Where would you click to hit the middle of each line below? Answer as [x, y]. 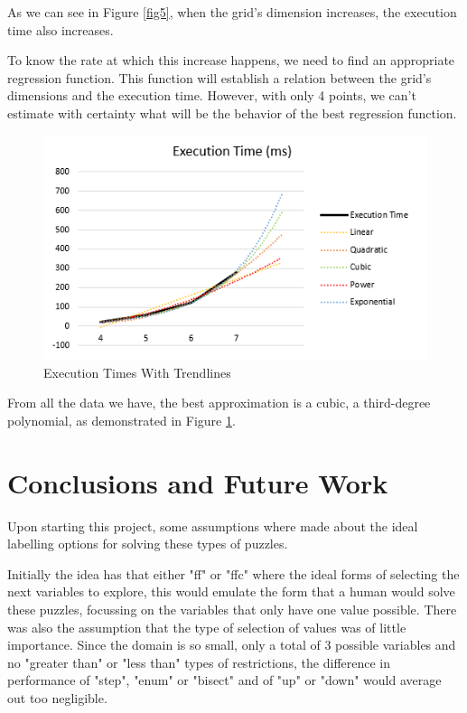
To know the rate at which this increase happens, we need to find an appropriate [231, 60]
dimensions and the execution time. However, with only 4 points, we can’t [212, 95]
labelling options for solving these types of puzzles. [148, 544]
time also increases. [61, 29]
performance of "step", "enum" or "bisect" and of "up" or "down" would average [224, 680]
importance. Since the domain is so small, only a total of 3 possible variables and [232, 645]
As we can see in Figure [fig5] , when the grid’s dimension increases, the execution [232, 12]
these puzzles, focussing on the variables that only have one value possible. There [232, 609]
